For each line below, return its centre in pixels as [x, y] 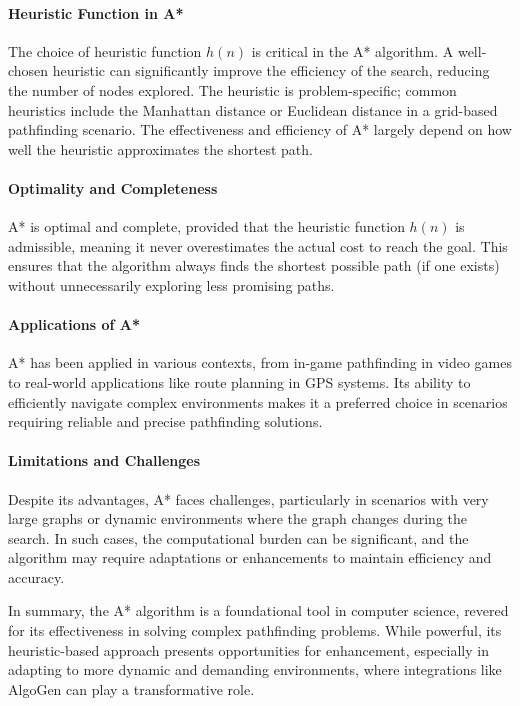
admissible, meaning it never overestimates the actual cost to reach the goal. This [258, 245]
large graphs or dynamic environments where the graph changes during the [238, 518]
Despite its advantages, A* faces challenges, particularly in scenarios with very [248, 498]
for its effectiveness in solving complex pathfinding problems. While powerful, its [255, 630]
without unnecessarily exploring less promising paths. [171, 284]
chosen [28, 70]
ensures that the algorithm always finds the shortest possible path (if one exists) [254, 265]
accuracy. [36, 576]
